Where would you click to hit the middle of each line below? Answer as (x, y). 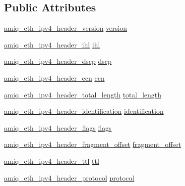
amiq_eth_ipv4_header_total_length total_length (83, 94)
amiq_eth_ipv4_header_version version (66, 28)
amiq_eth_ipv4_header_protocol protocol (69, 177)
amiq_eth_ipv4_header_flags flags (58, 127)
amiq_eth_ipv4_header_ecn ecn (54, 77)
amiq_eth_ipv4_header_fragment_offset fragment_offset (92, 144)
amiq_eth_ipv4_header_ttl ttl (52, 161)
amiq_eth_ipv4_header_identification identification (84, 111)
